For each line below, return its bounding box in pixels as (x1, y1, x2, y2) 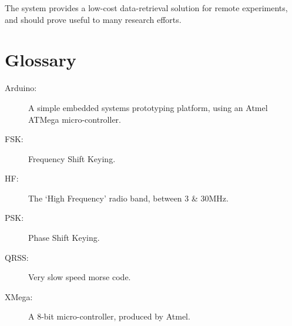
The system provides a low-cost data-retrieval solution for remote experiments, (5, 2, 288, 14)
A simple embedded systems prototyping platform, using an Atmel (28, 101, 268, 113)
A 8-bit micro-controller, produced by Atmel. (28, 310, 190, 322)
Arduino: (5, 82, 37, 94)
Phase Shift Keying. (28, 231, 100, 244)
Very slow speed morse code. (28, 271, 131, 283)
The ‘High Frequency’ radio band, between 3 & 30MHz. (28, 191, 229, 204)
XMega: (5, 290, 33, 303)
